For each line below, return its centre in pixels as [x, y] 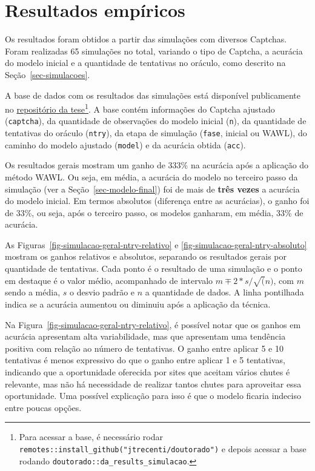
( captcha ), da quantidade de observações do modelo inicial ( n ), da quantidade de [156, 121]
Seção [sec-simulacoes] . [48, 74]
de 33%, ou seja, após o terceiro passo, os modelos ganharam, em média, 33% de [154, 212]
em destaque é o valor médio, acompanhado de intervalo [109, 280]
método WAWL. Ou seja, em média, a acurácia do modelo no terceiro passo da [151, 176]
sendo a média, [33, 292]
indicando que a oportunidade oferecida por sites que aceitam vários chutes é [148, 371]
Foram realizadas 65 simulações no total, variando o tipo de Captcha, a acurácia [154, 51]
